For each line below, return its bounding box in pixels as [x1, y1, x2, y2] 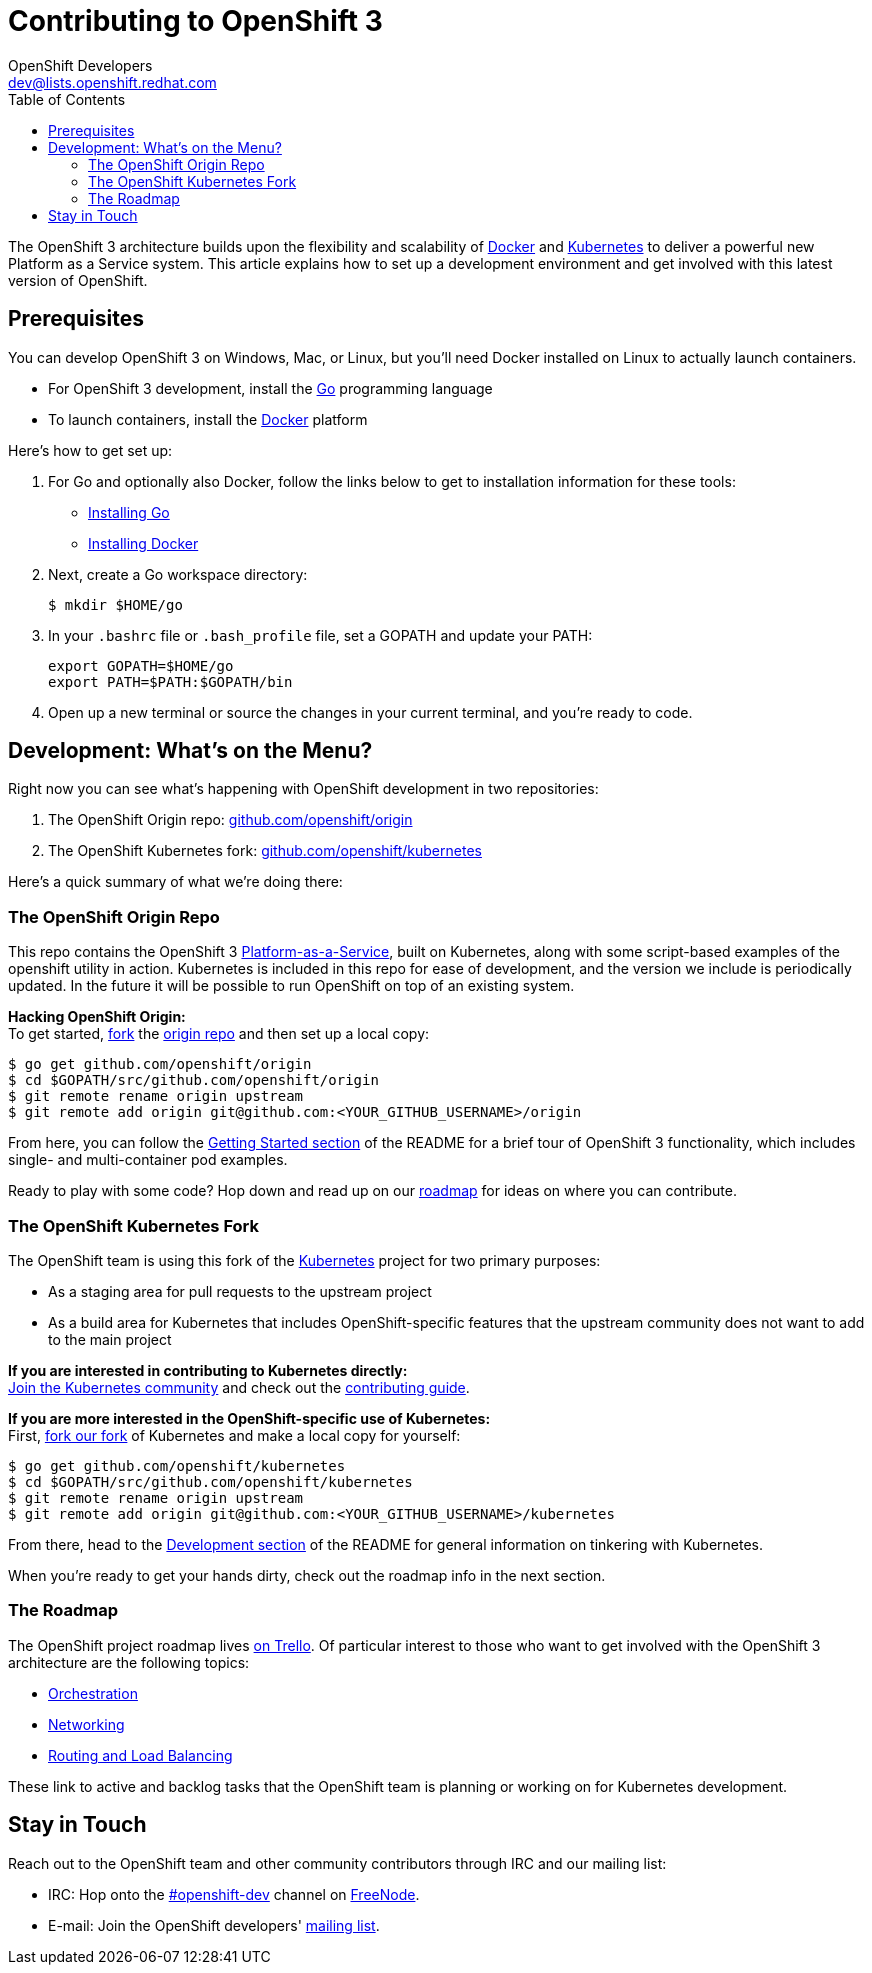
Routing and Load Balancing [48, 1746, 233, 1764]
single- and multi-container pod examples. [8, 1151, 288, 1169]
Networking [48, 1715, 125, 1733]
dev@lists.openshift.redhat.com [8, 73, 217, 91]
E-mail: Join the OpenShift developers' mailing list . [48, 1916, 380, 1934]
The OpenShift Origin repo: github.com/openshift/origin [48, 811, 413, 829]
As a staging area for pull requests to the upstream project [48, 1282, 432, 1300]
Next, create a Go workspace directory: [48, 565, 308, 583]
